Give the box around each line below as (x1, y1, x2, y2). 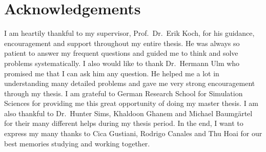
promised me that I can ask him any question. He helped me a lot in (4, 68, 219, 78)
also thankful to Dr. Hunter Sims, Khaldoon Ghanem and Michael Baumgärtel (4, 107, 253, 118)
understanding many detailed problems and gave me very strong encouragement (4, 78, 255, 89)
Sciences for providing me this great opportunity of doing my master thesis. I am (4, 98, 259, 108)
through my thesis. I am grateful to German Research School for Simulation (4, 88, 243, 98)
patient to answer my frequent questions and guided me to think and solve (4, 48, 238, 58)
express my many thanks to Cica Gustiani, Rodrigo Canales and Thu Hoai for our (4, 128, 262, 139)
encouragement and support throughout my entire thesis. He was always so (4, 37, 240, 48)
